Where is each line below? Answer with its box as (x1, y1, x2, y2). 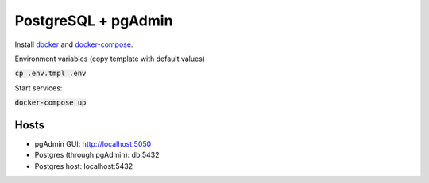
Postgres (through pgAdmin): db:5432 (34, 151, 160, 160)
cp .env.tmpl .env (14, 69, 87, 78)
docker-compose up (14, 98, 87, 107)
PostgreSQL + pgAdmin (14, 12, 173, 29)
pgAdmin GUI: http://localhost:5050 (34, 139, 152, 149)
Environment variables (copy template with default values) (14, 54, 206, 63)
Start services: (14, 83, 63, 93)
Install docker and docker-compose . (14, 40, 133, 49)
